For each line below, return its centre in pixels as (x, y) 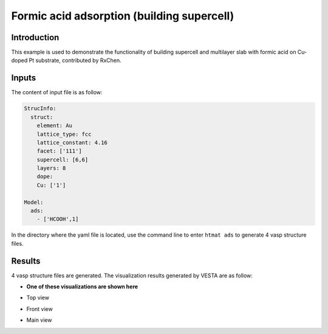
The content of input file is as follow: (57, 92)
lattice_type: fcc (64, 134)
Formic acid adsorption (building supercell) (123, 16)
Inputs (24, 78)
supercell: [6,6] (63, 159)
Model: (34, 202)
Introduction (35, 37)
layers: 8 (51, 168)
